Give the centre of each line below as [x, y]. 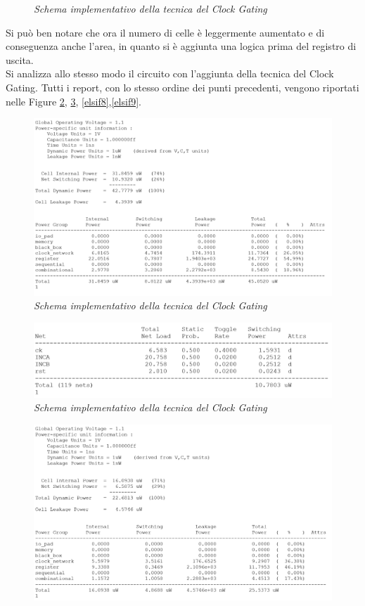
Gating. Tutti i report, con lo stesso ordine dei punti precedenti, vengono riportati [182, 87]
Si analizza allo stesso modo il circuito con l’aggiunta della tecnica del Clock [170, 73]
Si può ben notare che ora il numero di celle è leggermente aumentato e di [165, 32]
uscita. [20, 59]
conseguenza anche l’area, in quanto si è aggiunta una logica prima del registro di [181, 46]
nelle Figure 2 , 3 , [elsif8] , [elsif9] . [73, 101]
